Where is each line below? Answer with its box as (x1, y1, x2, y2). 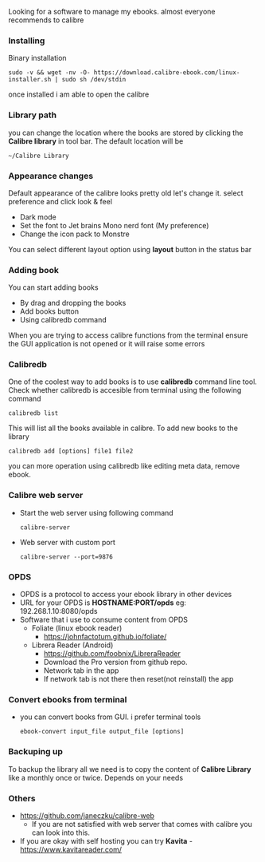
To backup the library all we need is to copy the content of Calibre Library (8, 764, 252, 773)
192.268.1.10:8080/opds (19, 607, 98, 616)
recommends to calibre (8, 15, 84, 25)
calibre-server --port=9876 (19, 552, 113, 561)
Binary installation (8, 53, 67, 63)
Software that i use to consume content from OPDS (19, 615, 189, 625)
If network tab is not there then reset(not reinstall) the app (43, 674, 234, 684)
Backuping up (8, 746, 64, 757)
